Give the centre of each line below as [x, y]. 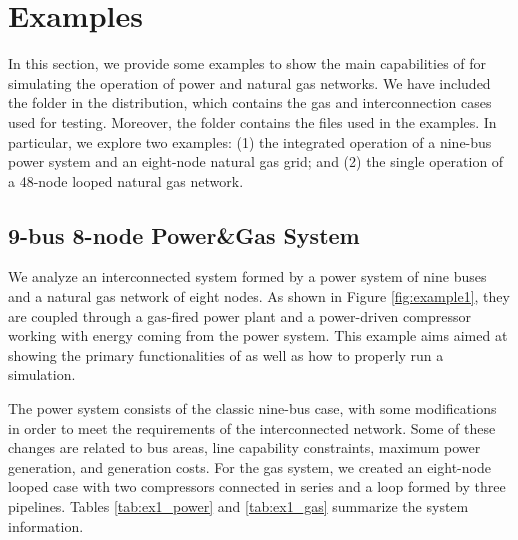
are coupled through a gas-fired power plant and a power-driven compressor [239, 315]
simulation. [42, 374]
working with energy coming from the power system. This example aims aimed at [258, 335]
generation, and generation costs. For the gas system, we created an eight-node [249, 466]
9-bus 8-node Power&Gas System [184, 234]
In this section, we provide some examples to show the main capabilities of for [247, 63]
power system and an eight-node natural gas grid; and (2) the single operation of [256, 161]
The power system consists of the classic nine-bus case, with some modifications [252, 408]
